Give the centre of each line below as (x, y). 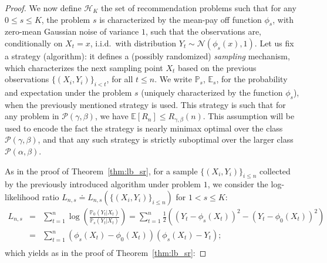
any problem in (32, 116)
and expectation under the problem (68, 92)
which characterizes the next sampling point (84, 67)
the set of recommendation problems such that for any (198, 8)
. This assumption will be (249, 116)
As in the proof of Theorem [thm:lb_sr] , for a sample (101, 171)
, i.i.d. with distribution (133, 43)
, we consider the (238, 184)
